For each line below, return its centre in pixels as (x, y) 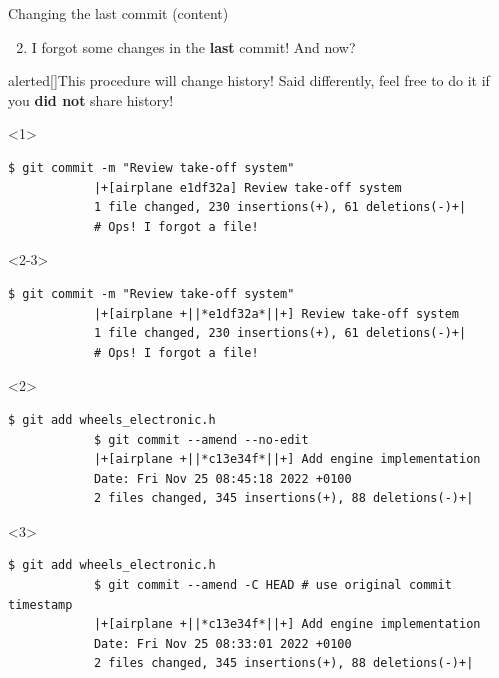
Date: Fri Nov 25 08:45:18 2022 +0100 (222, 478)
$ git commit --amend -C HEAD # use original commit (272, 585)
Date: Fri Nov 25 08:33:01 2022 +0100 (222, 643)
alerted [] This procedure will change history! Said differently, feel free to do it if (249, 80)
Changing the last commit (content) (118, 13)
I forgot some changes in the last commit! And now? (193, 46)
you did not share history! (91, 99)
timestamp (40, 604)
